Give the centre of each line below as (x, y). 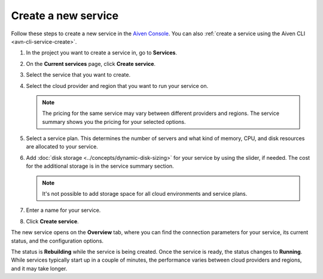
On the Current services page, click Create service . (91, 63)
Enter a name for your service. (63, 210)
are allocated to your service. (62, 147)
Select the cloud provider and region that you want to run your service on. (117, 86)
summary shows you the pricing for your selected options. (114, 122)
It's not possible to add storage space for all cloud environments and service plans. (145, 194)
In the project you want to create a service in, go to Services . (102, 53)
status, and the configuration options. (57, 241)
